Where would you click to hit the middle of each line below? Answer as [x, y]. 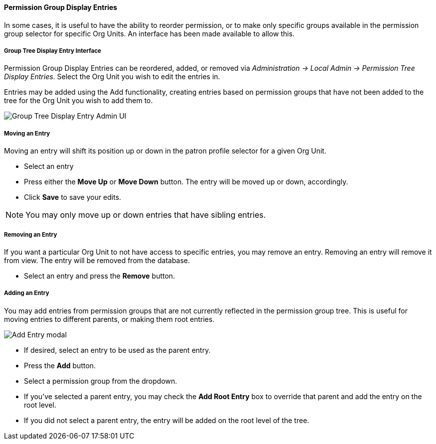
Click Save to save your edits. [73, 197]
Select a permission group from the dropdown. [101, 381]
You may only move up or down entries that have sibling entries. [146, 215]
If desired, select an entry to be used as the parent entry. [117, 350]
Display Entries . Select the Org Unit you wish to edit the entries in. [112, 77]
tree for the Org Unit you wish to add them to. [78, 101]
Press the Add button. [60, 365]
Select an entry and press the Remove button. [100, 276]
